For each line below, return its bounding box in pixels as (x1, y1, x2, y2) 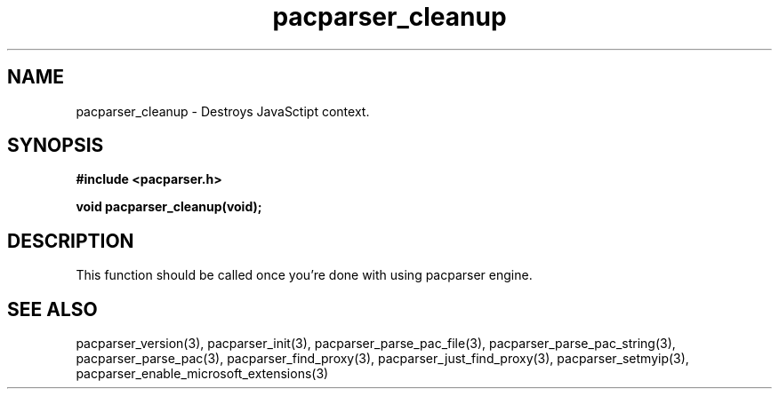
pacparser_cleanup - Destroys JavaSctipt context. (76, 103, 370, 119)
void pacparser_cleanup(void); (76, 199, 262, 215)
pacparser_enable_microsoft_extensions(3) (76, 366, 329, 382)
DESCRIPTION (7, 229, 134, 252)
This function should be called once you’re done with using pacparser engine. (76, 267, 533, 283)
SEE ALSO (7, 297, 98, 321)
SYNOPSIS (7, 134, 104, 157)
